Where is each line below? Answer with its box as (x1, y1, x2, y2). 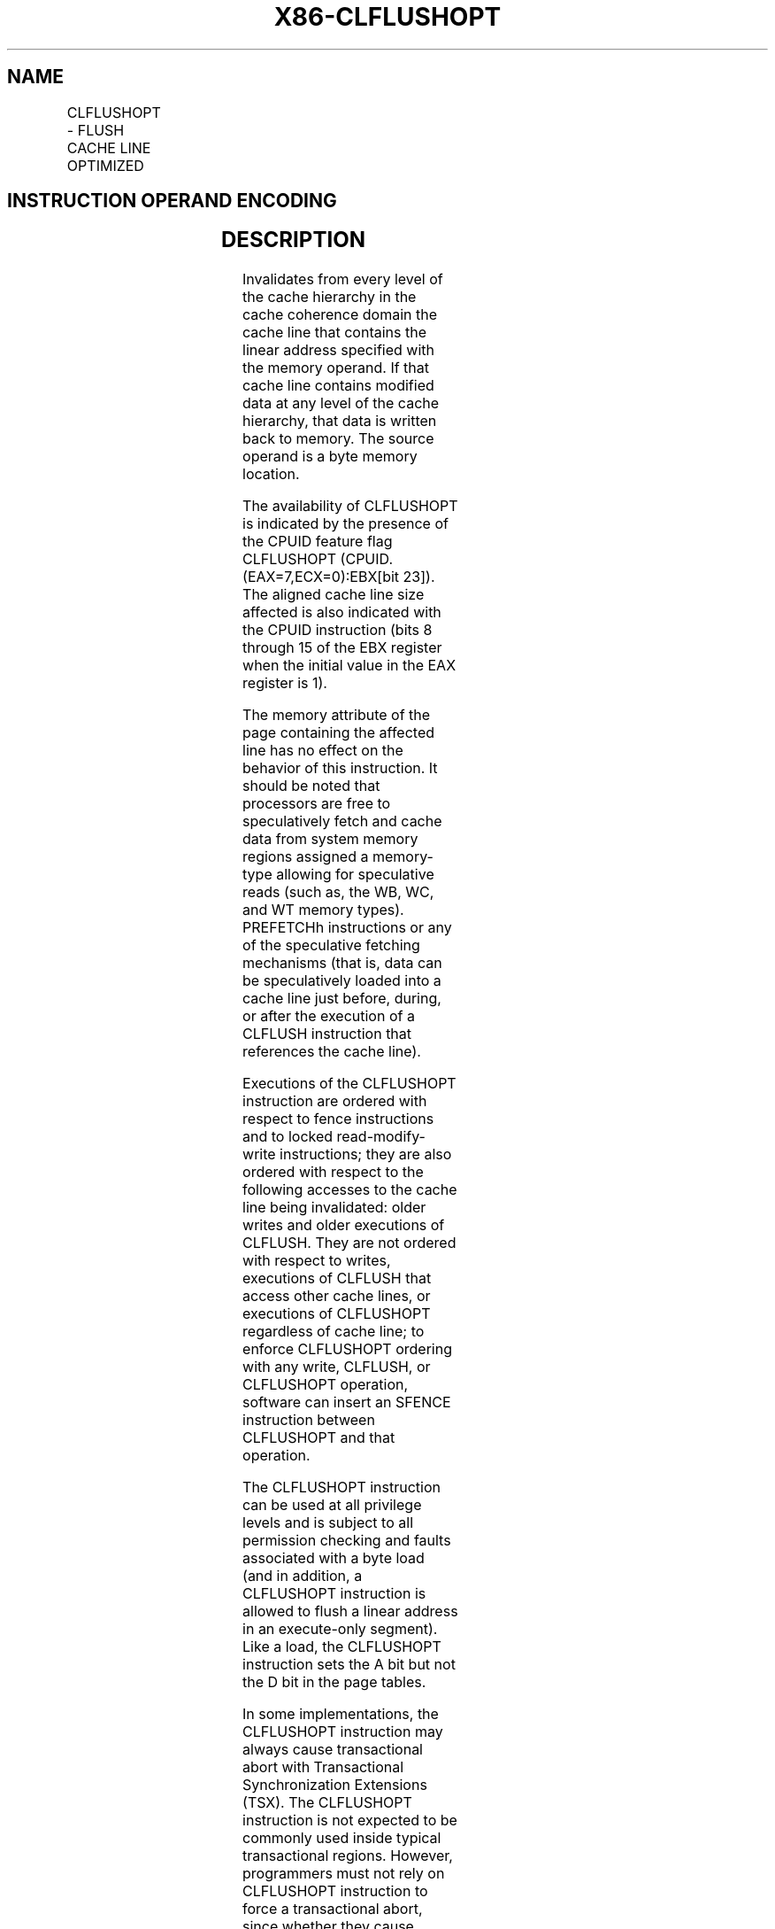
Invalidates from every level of (242, 270, 443, 289)
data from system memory (242, 830, 418, 848)
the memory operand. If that (242, 359, 430, 377)
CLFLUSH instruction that (242, 1025, 412, 1043)
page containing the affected (242, 724, 435, 742)
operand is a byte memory (242, 447, 418, 466)
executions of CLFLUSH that (242, 1269, 432, 1288)
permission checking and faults (242, 1531, 451, 1550)
